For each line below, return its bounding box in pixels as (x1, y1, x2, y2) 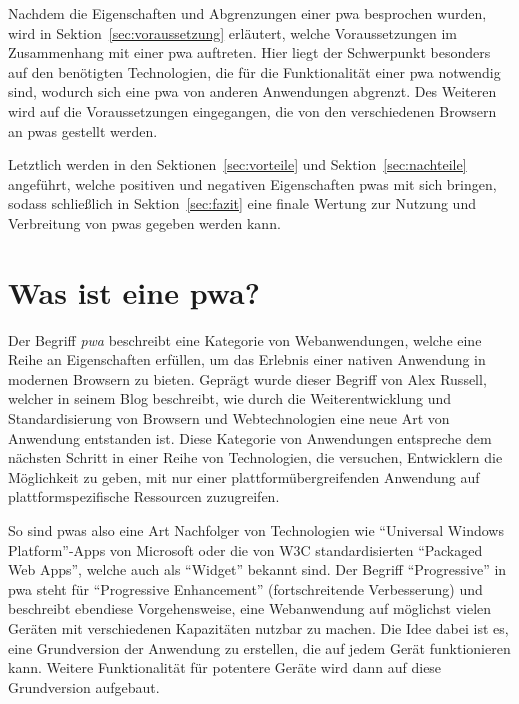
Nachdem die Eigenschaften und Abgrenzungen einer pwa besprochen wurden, (8, 3, 487, 23)
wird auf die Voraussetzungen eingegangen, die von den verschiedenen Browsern (8, 100, 497, 121)
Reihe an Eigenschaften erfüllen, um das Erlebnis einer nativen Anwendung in (8, 349, 486, 370)
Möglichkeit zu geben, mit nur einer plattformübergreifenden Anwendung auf (8, 466, 480, 487)
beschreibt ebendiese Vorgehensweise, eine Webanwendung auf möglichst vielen (8, 598, 492, 619)
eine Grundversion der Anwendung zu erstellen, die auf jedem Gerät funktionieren (8, 637, 511, 658)
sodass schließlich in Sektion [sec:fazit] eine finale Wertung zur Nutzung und (8, 193, 476, 214)
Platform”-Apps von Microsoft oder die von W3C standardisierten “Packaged (8, 539, 483, 560)
